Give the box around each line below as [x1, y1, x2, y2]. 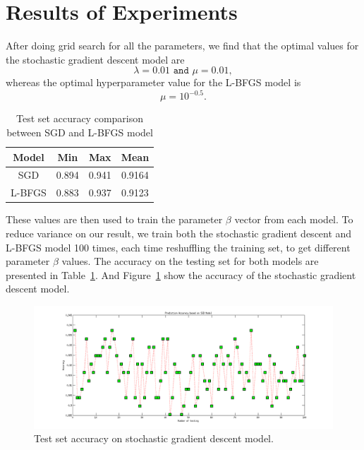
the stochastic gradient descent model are [6, 52, 185, 66]
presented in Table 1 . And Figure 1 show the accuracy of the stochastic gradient [6, 267, 356, 282]
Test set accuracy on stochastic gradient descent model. [34, 431, 274, 446]
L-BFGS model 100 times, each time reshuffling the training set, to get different [6, 239, 351, 254]
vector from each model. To [234, 212, 353, 227]
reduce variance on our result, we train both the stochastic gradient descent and [6, 225, 352, 240]
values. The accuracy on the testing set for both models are [61, 254, 319, 268]
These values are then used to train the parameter [6, 212, 223, 227]
